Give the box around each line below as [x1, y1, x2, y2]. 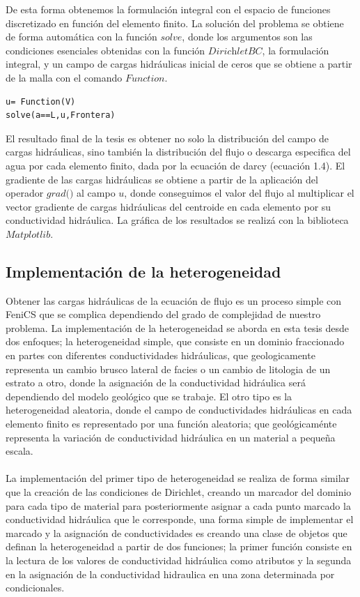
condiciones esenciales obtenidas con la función [6, 43, 205, 57]
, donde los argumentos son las [182, 29, 313, 44]
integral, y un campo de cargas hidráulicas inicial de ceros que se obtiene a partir [6, 56, 352, 71]
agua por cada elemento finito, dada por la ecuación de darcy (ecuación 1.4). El [6, 158, 345, 172]
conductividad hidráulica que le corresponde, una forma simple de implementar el [6, 512, 354, 527]
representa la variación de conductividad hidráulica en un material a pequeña [6, 430, 336, 444]
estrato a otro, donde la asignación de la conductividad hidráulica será [6, 375, 306, 390]
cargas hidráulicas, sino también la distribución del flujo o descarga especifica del [6, 144, 351, 159]
